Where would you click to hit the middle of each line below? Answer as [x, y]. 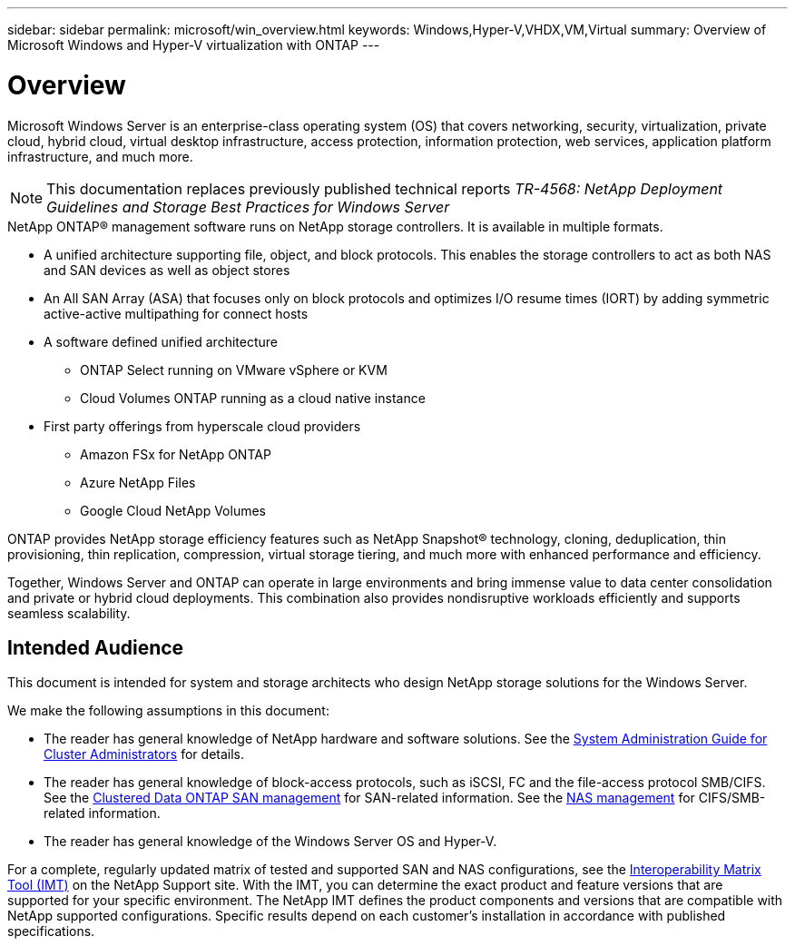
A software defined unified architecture [161, 341]
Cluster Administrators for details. [144, 754]
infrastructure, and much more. [100, 156]
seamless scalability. [69, 613]
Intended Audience [96, 647]
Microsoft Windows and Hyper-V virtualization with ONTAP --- [194, 45]
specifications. [51, 931]
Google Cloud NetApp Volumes [173, 510]
